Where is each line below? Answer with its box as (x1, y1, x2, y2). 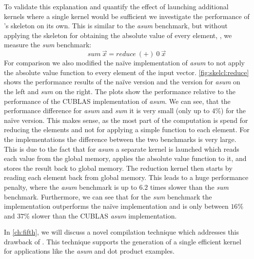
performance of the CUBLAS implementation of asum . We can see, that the (4, 96, 231, 106)
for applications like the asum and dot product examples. (4, 246, 175, 256)
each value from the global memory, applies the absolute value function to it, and (4, 153, 247, 163)
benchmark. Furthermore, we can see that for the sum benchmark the (4, 191, 212, 201)
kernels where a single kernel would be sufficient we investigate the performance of (4, 11, 250, 21)
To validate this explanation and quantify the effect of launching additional (4, 1, 229, 11)
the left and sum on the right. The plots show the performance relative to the (4, 86, 235, 96)
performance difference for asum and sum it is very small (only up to (4, 105, 210, 116)
